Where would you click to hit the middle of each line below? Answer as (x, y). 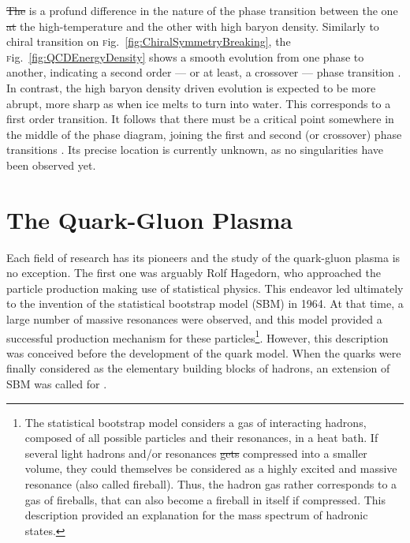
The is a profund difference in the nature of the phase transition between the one (202, 10)
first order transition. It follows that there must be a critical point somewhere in (200, 119)
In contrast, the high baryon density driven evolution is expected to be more (191, 87)
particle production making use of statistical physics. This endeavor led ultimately (205, 288)
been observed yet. (51, 165)
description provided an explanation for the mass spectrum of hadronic (196, 515)
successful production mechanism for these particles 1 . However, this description (198, 336)
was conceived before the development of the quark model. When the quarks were (204, 352)
